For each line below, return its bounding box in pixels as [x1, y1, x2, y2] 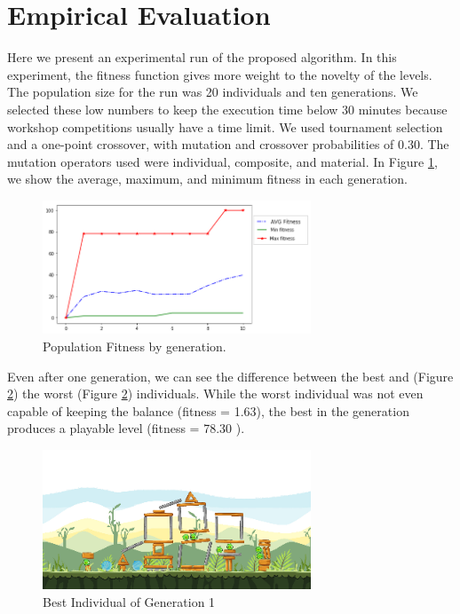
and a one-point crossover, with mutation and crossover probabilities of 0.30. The [7, 135, 449, 153]
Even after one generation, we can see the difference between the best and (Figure [7, 366, 454, 385]
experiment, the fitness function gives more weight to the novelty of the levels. [7, 65, 432, 83]
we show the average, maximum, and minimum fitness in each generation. [7, 169, 408, 188]
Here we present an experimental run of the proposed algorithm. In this [7, 48, 397, 67]
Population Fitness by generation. [43, 336, 226, 355]
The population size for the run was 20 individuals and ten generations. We [7, 83, 418, 101]
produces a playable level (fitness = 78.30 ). [7, 419, 245, 437]
